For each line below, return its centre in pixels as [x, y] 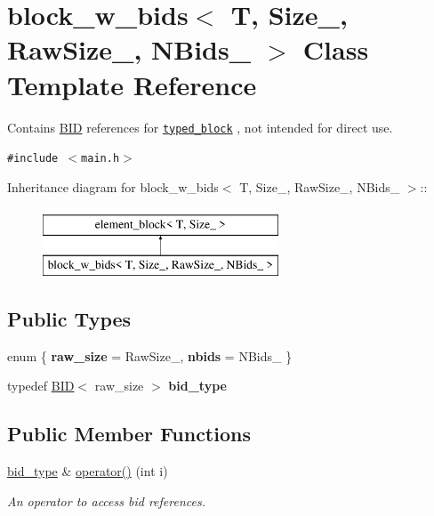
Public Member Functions [129, 434]
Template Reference [132, 84]
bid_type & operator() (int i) [88, 471]
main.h [100, 159]
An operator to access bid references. [106, 500]
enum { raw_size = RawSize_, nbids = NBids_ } [150, 355]
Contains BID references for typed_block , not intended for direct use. [200, 127]
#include [33, 159]
